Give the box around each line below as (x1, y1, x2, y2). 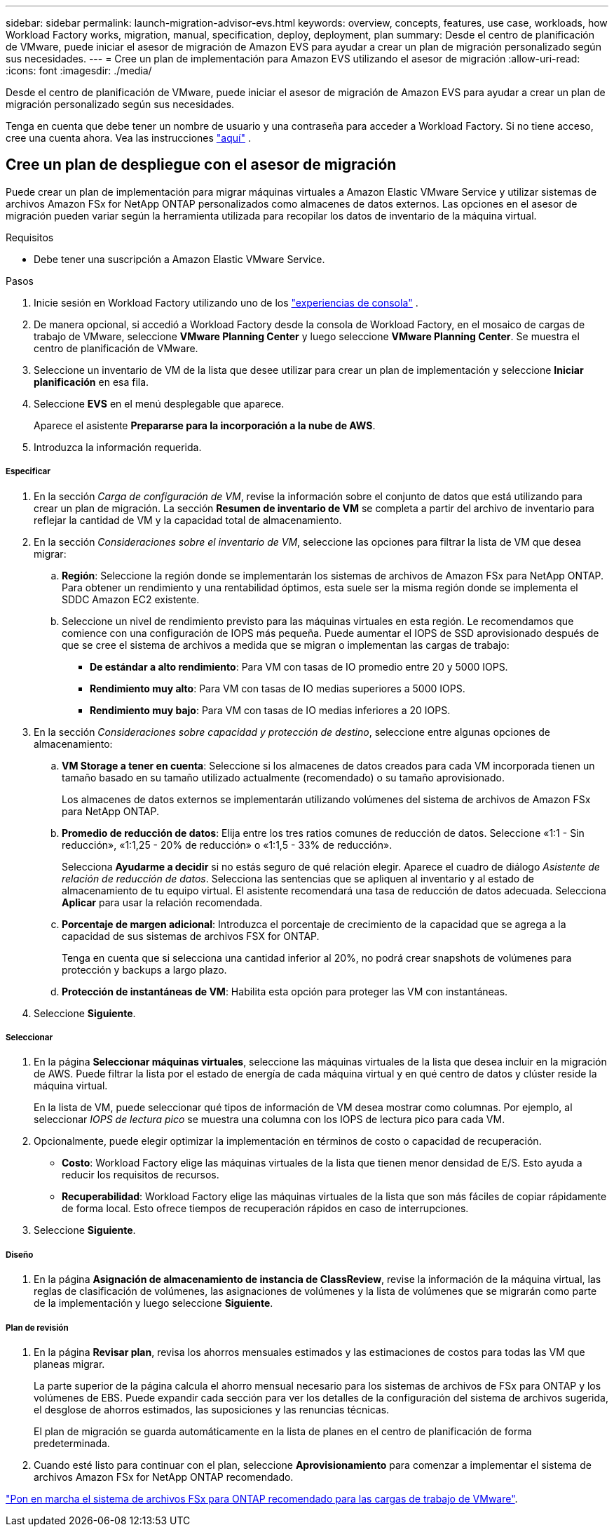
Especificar (6, 466, 51, 477)
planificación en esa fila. (34, 375, 149, 388)
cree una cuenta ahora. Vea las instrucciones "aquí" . (6, 132, 251, 144)
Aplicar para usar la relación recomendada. (62, 896, 263, 908)
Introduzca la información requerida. (34, 441, 202, 453)
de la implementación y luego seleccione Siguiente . (34, 1297, 273, 1310)
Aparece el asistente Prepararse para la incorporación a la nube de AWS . (34, 419, 376, 431)
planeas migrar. (34, 1357, 105, 1370)
